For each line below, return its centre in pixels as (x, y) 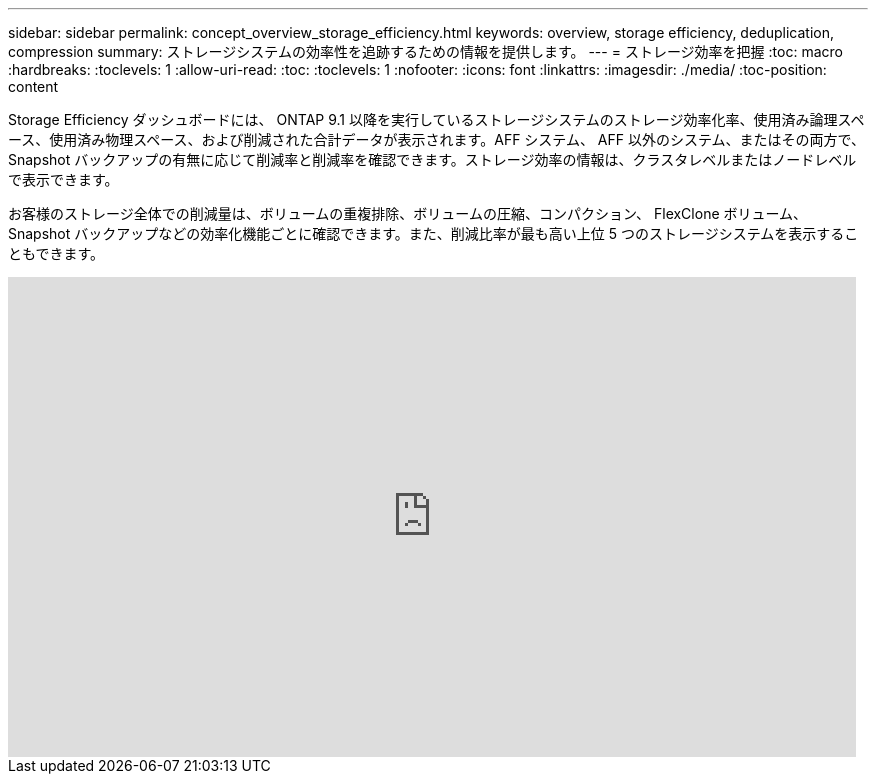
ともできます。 (56, 253)
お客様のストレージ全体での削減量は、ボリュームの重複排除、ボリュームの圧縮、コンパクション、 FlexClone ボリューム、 (408, 213)
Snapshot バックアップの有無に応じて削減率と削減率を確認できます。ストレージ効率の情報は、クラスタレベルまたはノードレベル (432, 159)
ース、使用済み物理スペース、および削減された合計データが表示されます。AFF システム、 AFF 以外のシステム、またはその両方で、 (437, 139)
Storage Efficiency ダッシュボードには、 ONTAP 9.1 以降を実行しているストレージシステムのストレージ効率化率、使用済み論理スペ (436, 119)
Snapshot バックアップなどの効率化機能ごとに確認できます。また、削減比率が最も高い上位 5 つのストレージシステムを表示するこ (433, 233)
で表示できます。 (63, 179)
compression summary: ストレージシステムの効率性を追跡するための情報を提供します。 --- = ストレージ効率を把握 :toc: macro (425, 51)
